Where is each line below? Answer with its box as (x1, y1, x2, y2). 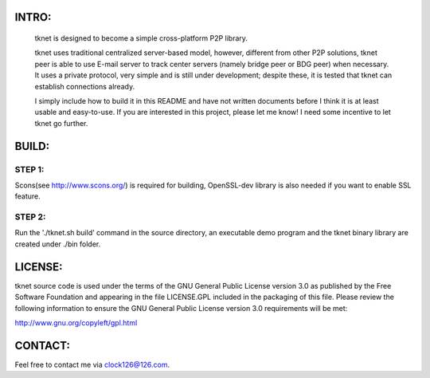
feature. (14, 191, 41, 201)
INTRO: (14, 10, 52, 24)
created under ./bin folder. (14, 239, 101, 249)
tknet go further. (34, 118, 88, 128)
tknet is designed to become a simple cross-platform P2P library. (34, 33, 248, 43)
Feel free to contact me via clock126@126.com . (14, 360, 170, 369)
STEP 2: (14, 211, 46, 222)
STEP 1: (14, 163, 45, 175)
